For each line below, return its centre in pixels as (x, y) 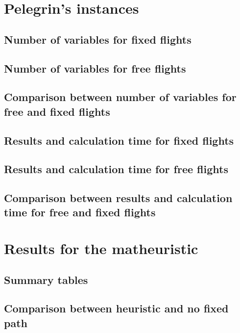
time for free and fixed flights (80, 212)
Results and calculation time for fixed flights (119, 140)
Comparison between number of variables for (120, 97)
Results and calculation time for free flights (116, 169)
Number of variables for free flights (95, 68)
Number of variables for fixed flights (98, 39)
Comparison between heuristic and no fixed (116, 308)
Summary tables (46, 279)
